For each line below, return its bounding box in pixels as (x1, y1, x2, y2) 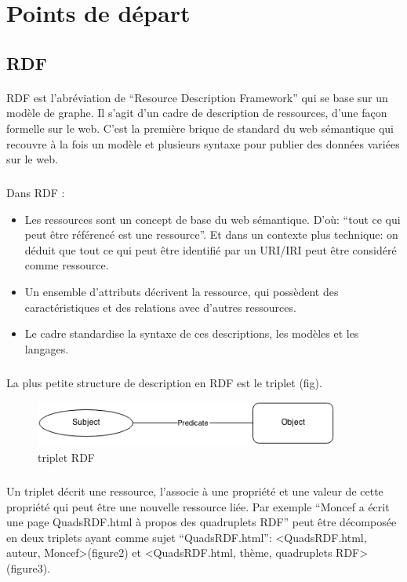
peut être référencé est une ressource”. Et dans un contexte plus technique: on (24, 226, 398, 243)
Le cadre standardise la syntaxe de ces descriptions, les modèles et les (24, 325, 359, 342)
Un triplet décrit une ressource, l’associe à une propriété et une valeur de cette (6, 482, 383, 499)
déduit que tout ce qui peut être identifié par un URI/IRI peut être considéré (24, 241, 397, 258)
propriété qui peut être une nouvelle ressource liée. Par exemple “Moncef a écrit (6, 498, 390, 514)
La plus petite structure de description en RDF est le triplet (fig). (6, 374, 322, 390)
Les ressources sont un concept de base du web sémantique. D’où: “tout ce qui (24, 210, 401, 227)
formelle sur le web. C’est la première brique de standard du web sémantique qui (6, 119, 394, 136)
